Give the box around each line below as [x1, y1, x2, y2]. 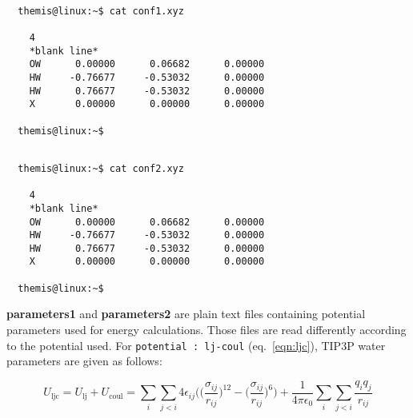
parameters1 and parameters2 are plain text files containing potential [6, 305, 366, 322]
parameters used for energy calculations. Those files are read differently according [6, 321, 407, 338]
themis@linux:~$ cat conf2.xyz [18, 162, 184, 174]
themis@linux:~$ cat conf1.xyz [18, 5, 184, 17]
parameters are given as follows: [6, 352, 162, 369]
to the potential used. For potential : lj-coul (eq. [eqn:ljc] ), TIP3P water [6, 336, 386, 353]
